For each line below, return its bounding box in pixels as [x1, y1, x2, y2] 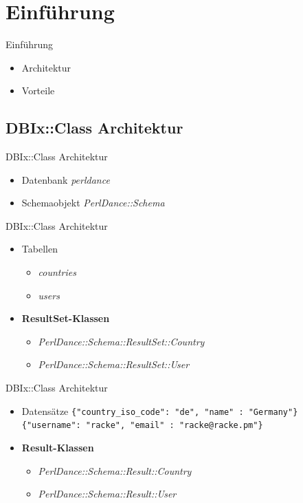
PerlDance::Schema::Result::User [38, 486, 177, 501]
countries [38, 265, 76, 279]
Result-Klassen [21, 440, 94, 454]
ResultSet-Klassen [21, 311, 110, 325]
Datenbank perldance [21, 172, 110, 186]
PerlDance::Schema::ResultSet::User [38, 357, 190, 372]
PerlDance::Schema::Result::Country [38, 463, 192, 478]
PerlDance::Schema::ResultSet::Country [38, 334, 205, 348]
